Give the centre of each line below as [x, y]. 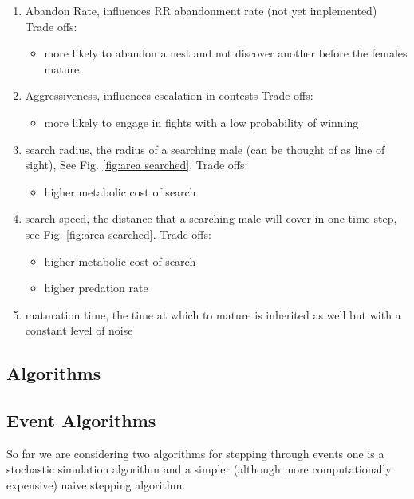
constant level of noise [79, 330]
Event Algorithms [81, 420]
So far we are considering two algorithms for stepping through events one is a [195, 453]
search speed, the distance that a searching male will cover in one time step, [211, 218]
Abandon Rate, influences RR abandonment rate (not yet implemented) [201, 10]
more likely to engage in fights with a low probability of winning [201, 122]
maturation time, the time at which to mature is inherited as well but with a [213, 314]
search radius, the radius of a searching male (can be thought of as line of [205, 149]
